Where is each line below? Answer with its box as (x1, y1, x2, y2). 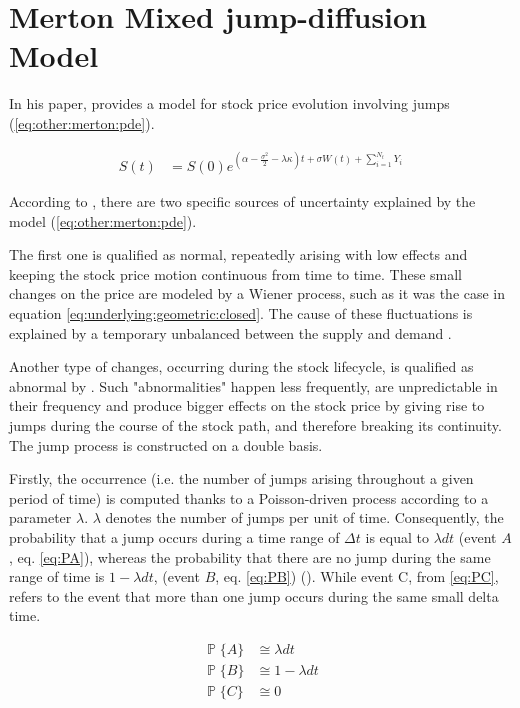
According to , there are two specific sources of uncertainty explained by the (9, 191, 476, 212)
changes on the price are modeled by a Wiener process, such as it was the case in (9, 283, 506, 304)
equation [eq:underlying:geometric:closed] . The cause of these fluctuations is (9, 303, 473, 323)
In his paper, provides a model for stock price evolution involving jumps (9, 93, 450, 114)
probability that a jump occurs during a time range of (9, 526, 340, 547)
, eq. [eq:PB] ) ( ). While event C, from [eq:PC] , (215, 566, 499, 587)
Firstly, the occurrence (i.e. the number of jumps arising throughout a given (9, 468, 474, 489)
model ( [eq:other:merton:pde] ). (9, 210, 197, 231)
